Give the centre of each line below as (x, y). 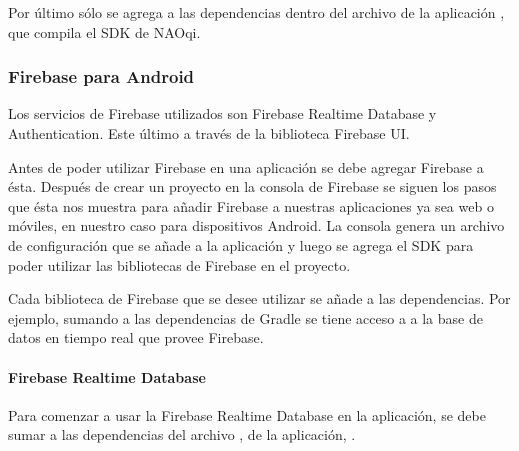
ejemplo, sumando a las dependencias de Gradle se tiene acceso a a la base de (245, 317)
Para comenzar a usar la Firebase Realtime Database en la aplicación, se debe (247, 414)
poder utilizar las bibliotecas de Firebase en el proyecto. (179, 264)
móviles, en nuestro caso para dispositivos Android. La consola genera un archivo (256, 225)
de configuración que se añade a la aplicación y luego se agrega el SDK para (241, 244)
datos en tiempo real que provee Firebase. (136, 337)
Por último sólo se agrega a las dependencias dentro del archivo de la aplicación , (256, 12)
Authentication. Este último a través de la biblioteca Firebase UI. (209, 133)
